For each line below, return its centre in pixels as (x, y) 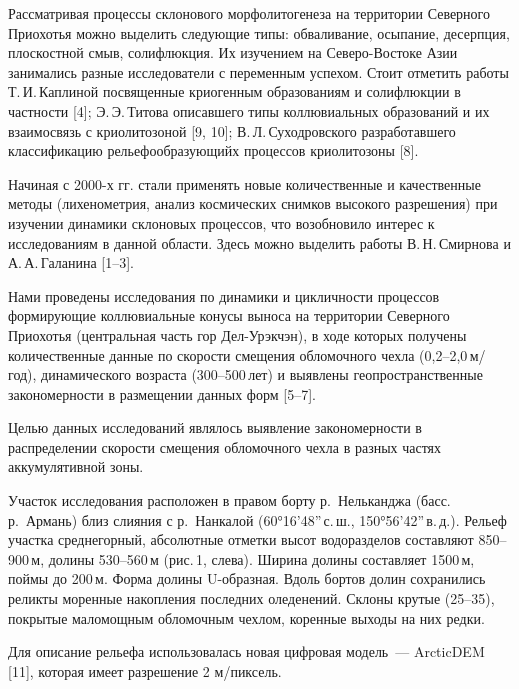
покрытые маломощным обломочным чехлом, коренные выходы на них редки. (246, 617)
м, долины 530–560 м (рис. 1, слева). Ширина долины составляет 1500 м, (253, 558)
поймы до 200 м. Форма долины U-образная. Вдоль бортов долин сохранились (247, 578)
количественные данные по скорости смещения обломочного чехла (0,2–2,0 (238, 354)
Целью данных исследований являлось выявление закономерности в (215, 427)
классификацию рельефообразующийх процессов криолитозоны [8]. (213, 150)
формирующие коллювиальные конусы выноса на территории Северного (229, 315)
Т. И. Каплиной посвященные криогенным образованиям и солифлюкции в (234, 91)
